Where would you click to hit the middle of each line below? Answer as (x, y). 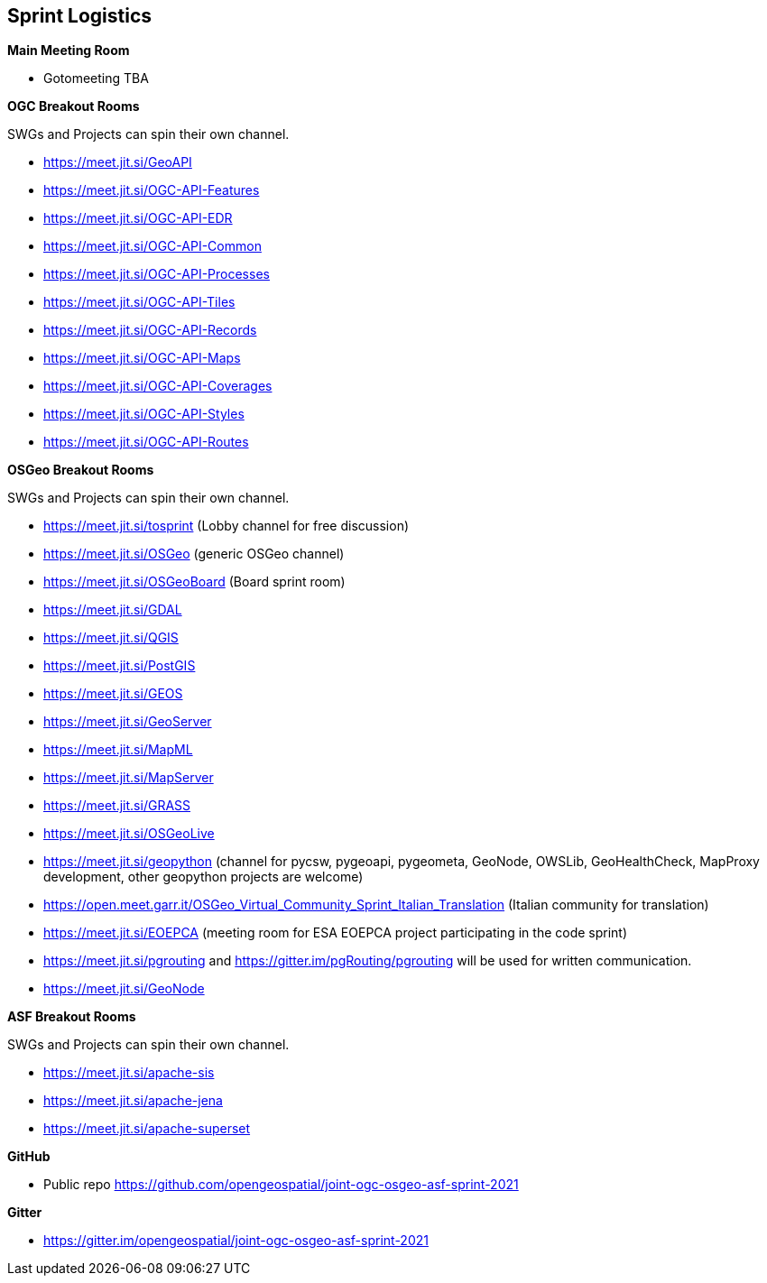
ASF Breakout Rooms (72, 1017)
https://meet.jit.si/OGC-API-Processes (157, 274)
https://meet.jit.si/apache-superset (147, 1129)
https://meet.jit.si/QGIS (111, 638)
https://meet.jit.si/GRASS (117, 806)
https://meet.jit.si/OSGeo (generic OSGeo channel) (194, 554)
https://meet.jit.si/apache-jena (133, 1101)
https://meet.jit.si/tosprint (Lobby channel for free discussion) (226, 526)
